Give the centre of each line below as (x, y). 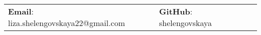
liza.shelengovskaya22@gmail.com (67, 23)
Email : (21, 11)
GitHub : (176, 11)
